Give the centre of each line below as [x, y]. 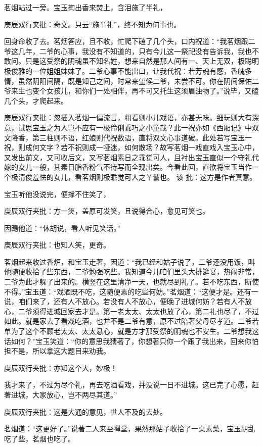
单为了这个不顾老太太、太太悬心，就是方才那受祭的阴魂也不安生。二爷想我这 [131, 331]
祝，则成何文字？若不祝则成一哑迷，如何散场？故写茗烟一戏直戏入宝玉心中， [131, 147]
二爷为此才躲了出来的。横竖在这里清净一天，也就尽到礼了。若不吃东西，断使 [131, 282]
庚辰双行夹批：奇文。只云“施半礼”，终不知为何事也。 [93, 24]
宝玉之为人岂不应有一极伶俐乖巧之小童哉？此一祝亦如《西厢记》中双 [145, 127]
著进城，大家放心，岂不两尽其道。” [61, 394]
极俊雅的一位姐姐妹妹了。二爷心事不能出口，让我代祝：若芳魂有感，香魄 [124, 70]
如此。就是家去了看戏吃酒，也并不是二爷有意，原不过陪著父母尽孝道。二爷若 [131, 321]
